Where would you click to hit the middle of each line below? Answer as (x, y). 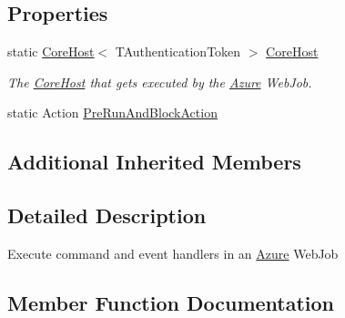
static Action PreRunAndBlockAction (112, 113)
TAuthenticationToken (178, 51)
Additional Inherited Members (154, 162)
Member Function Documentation (171, 302)
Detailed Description (107, 215)
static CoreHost (51, 51)
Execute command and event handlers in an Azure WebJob (173, 253)
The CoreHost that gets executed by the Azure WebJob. (160, 82)
